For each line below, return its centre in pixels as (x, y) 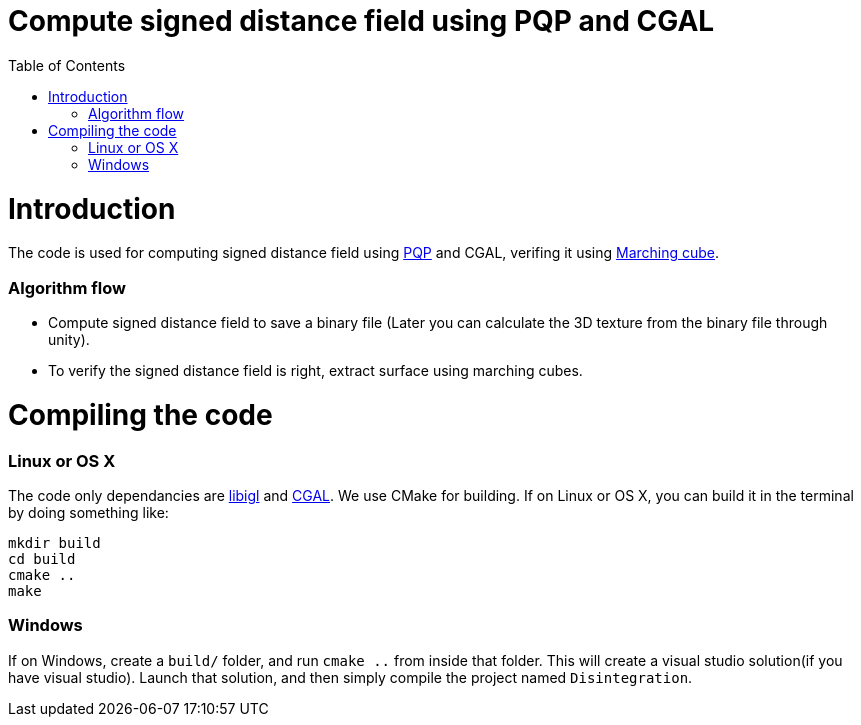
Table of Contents (67, 65)
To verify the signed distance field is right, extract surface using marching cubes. (315, 370)
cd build (42, 558)
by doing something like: (88, 512)
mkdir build (54, 542)
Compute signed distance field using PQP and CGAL (361, 21)
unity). (69, 339)
